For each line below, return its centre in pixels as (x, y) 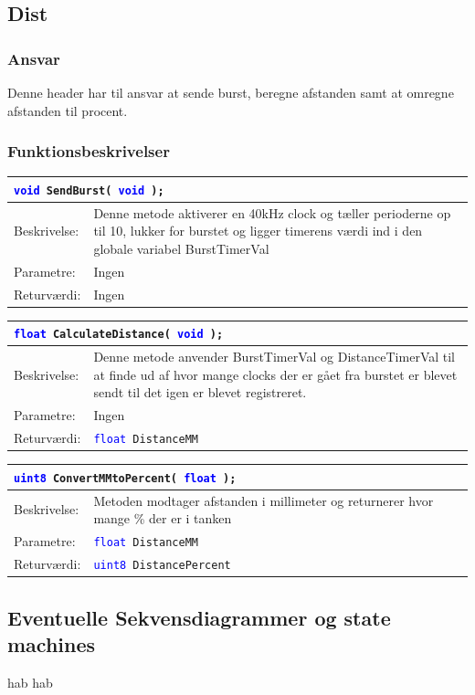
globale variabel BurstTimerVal (181, 248)
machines (52, 643)
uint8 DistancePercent (162, 565)
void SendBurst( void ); (89, 190)
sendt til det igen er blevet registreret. (200, 392)
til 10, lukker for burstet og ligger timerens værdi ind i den (258, 231)
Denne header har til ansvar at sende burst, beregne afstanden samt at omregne (231, 92)
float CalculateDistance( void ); (119, 335)
